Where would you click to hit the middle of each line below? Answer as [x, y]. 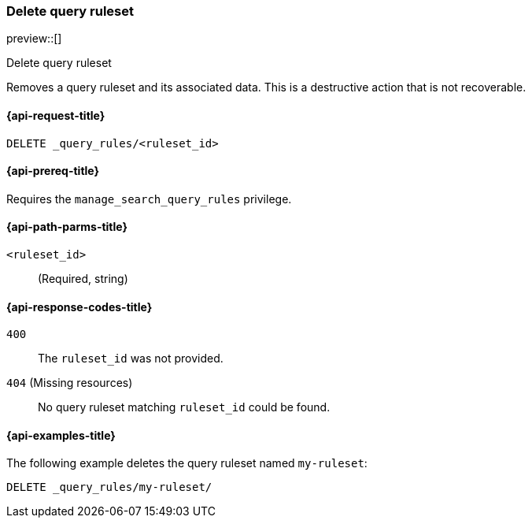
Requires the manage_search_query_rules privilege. [149, 199]
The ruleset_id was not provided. [131, 359]
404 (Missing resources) [70, 383]
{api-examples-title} [61, 435]
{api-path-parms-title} [67, 227]
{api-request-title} [56, 115]
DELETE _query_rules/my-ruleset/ [109, 487]
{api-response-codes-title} [79, 307]
